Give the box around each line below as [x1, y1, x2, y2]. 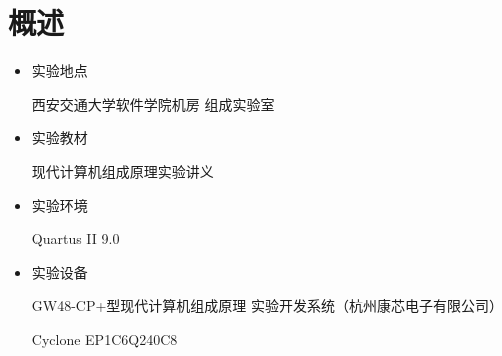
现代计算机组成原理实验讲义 [31, 160, 214, 181]
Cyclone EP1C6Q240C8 [31, 328, 178, 349]
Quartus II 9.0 [31, 228, 120, 249]
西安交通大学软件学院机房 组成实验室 [31, 93, 275, 114]
